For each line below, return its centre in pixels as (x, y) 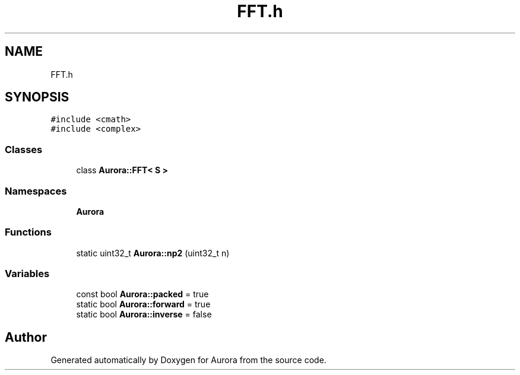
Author (26, 337)
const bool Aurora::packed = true (142, 294)
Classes (24, 149)
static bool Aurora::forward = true (143, 304)
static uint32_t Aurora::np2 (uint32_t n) (153, 253)
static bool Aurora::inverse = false (144, 314)
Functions (28, 232)
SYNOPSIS (37, 97)
